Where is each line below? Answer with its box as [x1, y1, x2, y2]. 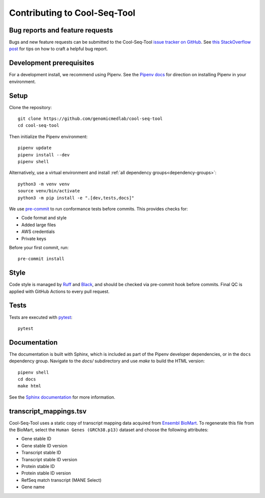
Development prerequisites [9, 59, 94, 67]
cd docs [18, 376, 36, 382]
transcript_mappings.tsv [9, 407, 87, 415]
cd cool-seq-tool [18, 123, 59, 128]
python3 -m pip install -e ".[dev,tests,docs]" [18, 195, 134, 201]
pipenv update [18, 145, 52, 151]
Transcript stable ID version [21, 456, 78, 462]
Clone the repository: [9, 104, 52, 110]
